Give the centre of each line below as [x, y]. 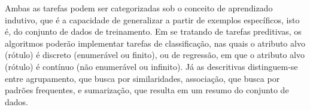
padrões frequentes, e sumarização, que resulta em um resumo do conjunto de [147, 90]
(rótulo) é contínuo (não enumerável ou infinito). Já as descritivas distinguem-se [151, 66]
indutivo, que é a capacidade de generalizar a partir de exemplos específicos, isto [152, 19]
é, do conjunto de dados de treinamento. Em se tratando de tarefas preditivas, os [153, 31]
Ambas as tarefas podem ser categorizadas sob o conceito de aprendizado [139, 8]
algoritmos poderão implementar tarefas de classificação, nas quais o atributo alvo [155, 43]
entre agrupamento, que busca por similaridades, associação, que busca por [142, 78]
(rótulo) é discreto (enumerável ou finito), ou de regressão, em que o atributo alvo [155, 55]
